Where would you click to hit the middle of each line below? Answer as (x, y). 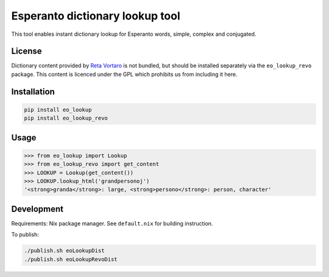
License (27, 51)
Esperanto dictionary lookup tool (96, 16)
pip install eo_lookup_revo (66, 118)
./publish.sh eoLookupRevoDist (71, 259)
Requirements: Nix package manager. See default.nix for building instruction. (112, 223)
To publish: (25, 234)
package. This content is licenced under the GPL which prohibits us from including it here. (124, 74)
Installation (33, 91)
